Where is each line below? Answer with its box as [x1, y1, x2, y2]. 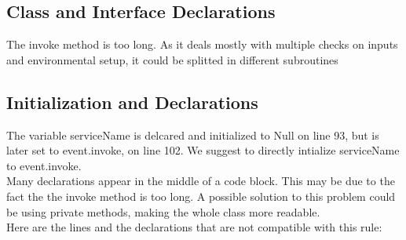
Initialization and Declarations [6, 89, 258, 114]
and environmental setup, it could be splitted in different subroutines [6, 51, 338, 67]
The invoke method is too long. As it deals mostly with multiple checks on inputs [6, 36, 398, 53]
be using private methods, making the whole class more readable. [6, 203, 320, 220]
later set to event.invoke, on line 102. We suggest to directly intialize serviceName [6, 142, 400, 158]
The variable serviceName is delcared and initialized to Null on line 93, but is [6, 126, 379, 143]
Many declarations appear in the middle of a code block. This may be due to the [6, 173, 395, 189]
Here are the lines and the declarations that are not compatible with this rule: [6, 219, 382, 235]
